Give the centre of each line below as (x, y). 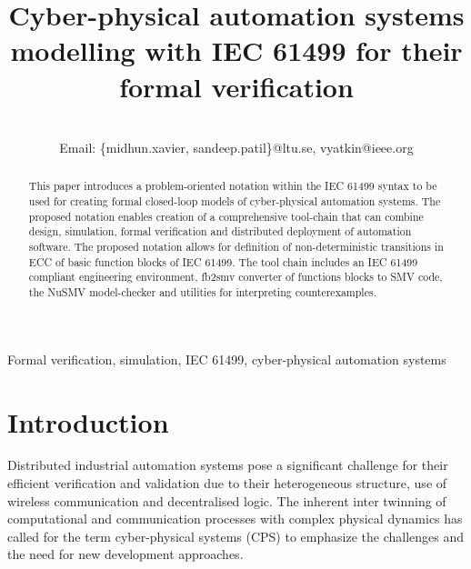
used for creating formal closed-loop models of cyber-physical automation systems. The (235, 201)
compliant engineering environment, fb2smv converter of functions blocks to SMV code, (235, 277)
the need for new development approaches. (125, 554)
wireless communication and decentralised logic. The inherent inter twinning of (227, 500)
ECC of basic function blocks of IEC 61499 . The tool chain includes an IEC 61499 (223, 261)
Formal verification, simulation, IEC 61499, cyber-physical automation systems (227, 359)
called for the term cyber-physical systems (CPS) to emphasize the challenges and (236, 536)
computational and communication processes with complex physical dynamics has (235, 519)
